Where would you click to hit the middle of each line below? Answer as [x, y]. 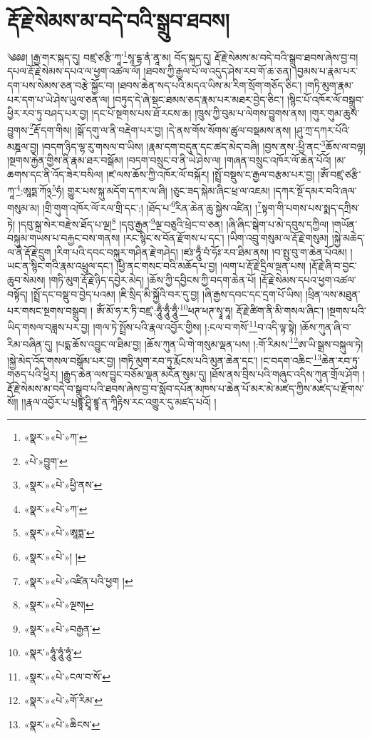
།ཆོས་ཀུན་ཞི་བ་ [325, 327]
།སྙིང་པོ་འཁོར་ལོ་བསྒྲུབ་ [326, 99]
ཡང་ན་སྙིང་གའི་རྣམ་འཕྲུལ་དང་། [60, 266]
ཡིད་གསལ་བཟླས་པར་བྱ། [48, 327]
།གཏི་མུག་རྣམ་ [329, 85]
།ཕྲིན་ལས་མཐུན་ [333, 294]
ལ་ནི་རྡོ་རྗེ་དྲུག [29, 251]
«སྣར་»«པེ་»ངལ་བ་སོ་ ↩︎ [67, 676]
